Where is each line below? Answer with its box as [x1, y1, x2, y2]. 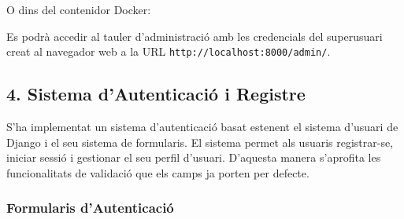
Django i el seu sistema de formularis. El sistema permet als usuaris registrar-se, [6, 133, 394, 150]
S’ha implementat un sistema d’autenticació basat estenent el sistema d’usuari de [6, 119, 398, 135]
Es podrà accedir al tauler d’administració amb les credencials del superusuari [6, 27, 383, 44]
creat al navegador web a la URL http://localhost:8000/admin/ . [6, 43, 331, 60]
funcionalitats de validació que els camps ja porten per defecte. [6, 164, 309, 181]
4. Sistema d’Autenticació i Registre [6, 82, 306, 106]
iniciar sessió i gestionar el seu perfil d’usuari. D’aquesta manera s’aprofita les [6, 149, 381, 166]
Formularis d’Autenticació [6, 198, 174, 217]
